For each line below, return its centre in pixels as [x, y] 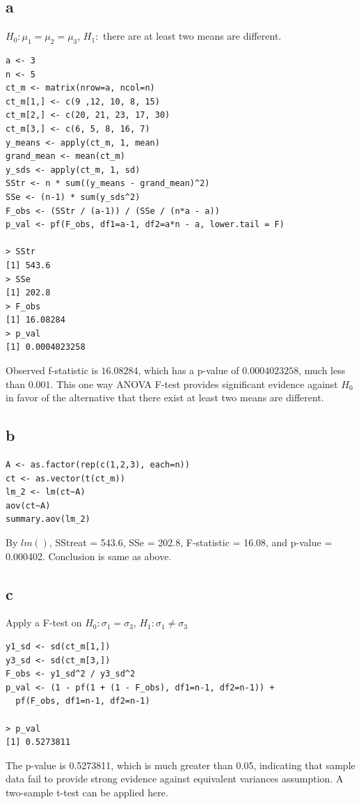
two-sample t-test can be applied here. [87, 792]
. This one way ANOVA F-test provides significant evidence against [194, 384]
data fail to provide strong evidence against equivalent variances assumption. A [175, 779]
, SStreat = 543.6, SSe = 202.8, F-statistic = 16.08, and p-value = [191, 542]
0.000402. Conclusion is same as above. [89, 556]
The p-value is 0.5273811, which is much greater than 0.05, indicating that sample [180, 765]
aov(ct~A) [28, 505]
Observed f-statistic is [52, 370]
